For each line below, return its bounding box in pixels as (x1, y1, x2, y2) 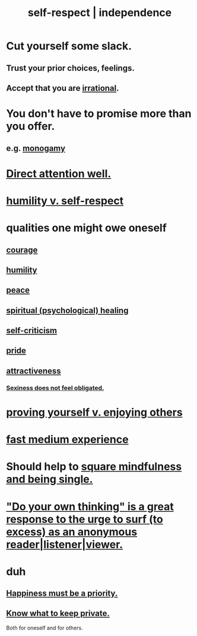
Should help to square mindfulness (6, 460, 182, 473)
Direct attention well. (6, 167, 112, 181)
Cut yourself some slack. (6, 39, 132, 53)
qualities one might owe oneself (6, 222, 167, 235)
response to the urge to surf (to (6, 512, 163, 526)
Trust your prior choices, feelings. (6, 63, 135, 73)
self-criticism (6, 325, 58, 336)
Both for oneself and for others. (6, 624, 83, 631)
